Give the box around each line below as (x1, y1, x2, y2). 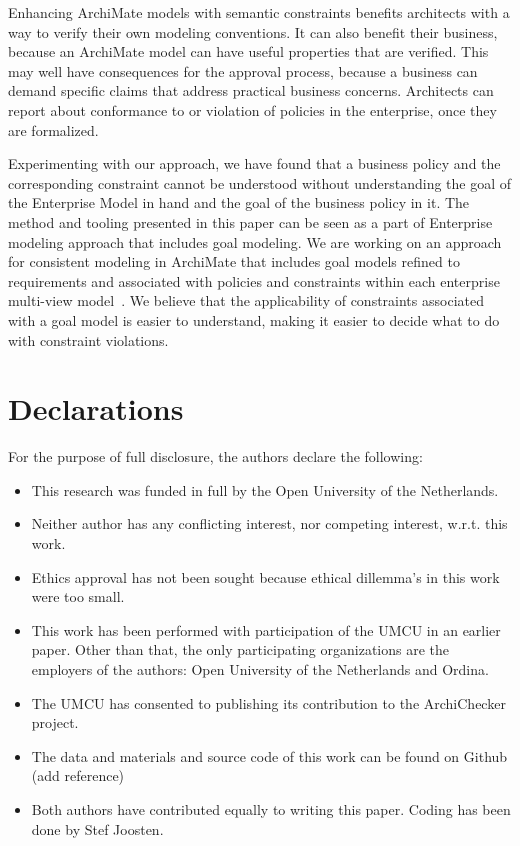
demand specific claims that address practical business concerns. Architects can (8, 80, 494, 101)
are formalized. (8, 119, 99, 140)
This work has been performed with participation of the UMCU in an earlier (31, 619, 501, 640)
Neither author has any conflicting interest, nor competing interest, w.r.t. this (31, 513, 508, 534)
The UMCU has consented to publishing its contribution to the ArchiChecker (31, 692, 506, 713)
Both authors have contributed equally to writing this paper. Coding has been (31, 798, 511, 819)
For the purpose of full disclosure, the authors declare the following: (8, 446, 423, 467)
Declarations (8, 388, 184, 429)
